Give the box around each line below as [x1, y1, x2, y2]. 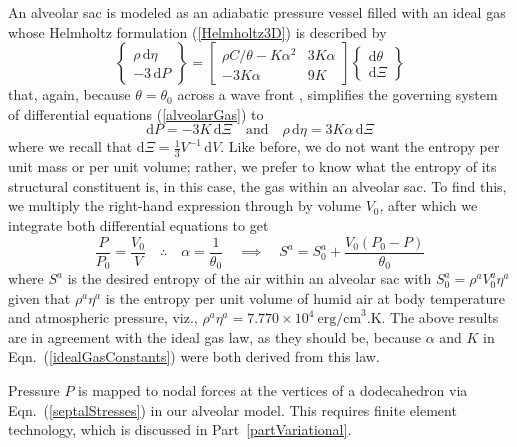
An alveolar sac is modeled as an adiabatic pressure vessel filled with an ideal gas [8, 2, 506, 22]
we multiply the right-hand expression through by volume [8, 195, 362, 216]
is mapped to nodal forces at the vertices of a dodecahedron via [78, 380, 468, 401]
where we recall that [8, 136, 133, 157]
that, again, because [8, 84, 131, 105]
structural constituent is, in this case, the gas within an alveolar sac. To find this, [8, 175, 507, 196]
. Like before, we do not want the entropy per [220, 136, 500, 157]
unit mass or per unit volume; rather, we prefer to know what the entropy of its [8, 156, 497, 177]
